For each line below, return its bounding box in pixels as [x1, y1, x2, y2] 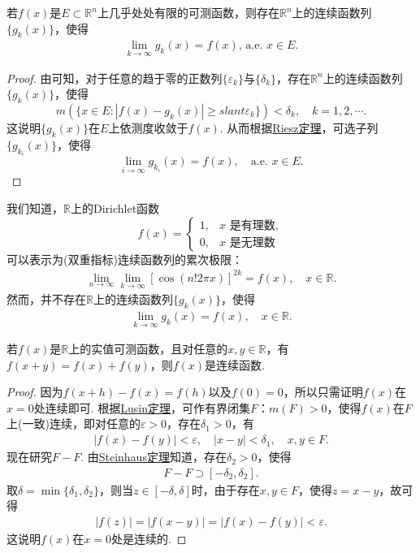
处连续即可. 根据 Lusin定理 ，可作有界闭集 [33, 399, 250, 416]
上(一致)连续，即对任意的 [6, 415, 141, 432]
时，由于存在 [191, 481, 260, 498]
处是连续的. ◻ [111, 529, 187, 547]
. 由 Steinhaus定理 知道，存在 [80, 448, 227, 465]
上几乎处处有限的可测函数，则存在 [97, 4, 279, 20]
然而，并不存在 [6, 291, 86, 308]
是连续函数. [205, 356, 265, 373]
